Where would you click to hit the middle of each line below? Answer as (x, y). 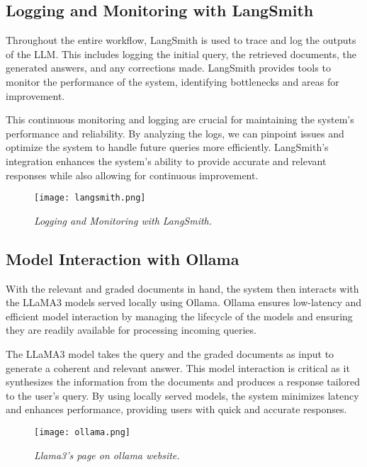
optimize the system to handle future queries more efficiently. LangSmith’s (167, 147)
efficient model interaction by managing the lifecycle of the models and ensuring (179, 316)
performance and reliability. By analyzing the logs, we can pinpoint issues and (175, 133)
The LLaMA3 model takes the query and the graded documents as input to (170, 353)
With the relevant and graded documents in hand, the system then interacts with (182, 288)
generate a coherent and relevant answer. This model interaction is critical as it (178, 367)
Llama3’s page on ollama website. (107, 455)
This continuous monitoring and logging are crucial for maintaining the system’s (180, 119)
